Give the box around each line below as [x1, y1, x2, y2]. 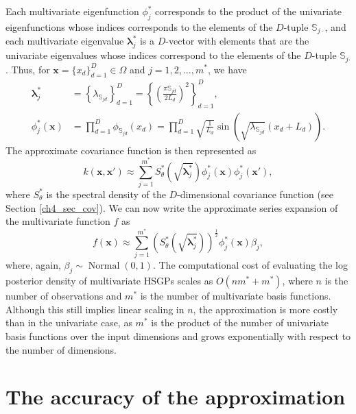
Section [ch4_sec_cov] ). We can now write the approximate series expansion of [5, 200, 338, 215]
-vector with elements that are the [165, 34, 309, 48]
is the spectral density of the [46, 186, 166, 201]
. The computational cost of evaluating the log [152, 258, 348, 272]
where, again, [5, 258, 61, 272]
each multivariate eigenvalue [5, 34, 124, 48]
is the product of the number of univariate [151, 315, 329, 330]
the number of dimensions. [5, 342, 117, 356]
